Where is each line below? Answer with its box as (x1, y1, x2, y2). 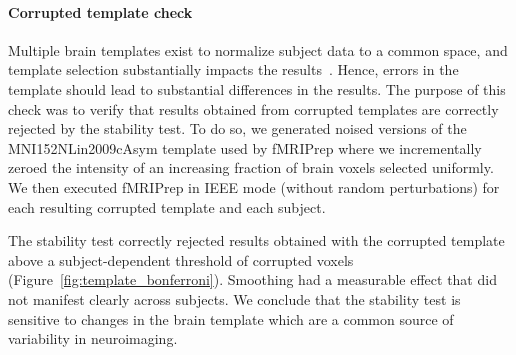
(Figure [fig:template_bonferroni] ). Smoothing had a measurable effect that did (8, 269, 497, 290)
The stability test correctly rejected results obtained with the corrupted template (8, 230, 505, 251)
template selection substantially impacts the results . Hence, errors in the (8, 59, 459, 80)
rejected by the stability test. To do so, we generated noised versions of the (8, 118, 467, 139)
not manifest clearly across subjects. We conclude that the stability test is (8, 288, 461, 309)
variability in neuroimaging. (8, 328, 178, 349)
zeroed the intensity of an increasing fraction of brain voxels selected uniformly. (8, 157, 494, 178)
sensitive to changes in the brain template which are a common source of (8, 308, 454, 329)
